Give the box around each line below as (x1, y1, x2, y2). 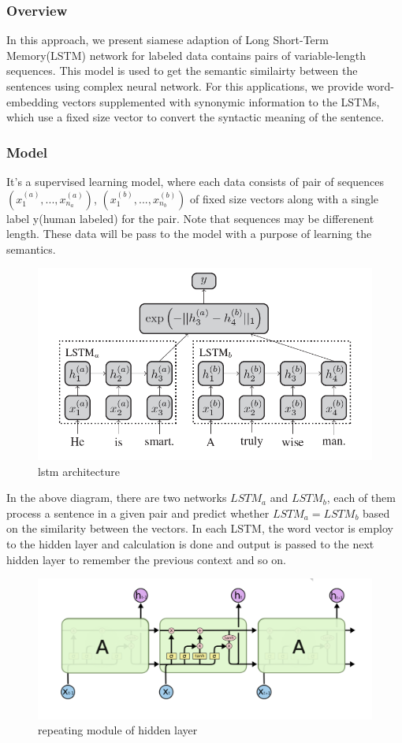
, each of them (326, 489, 396, 506)
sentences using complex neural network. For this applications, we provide (6, 78, 363, 94)
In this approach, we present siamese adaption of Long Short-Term (6, 32, 329, 48)
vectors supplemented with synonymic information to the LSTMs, (61, 93, 380, 110)
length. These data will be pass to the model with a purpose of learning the (6, 225, 372, 242)
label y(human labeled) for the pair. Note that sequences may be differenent (6, 210, 374, 226)
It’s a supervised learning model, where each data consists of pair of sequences (6, 173, 385, 189)
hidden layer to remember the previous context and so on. (6, 551, 286, 567)
